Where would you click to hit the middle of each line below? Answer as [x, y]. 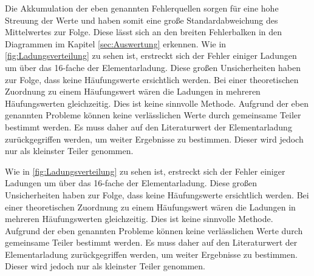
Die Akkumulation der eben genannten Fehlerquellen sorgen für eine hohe [142, 8]
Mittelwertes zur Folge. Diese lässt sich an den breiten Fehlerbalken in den [144, 32]
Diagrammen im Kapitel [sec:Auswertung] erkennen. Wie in [116, 43]
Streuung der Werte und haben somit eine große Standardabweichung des [142, 20]
